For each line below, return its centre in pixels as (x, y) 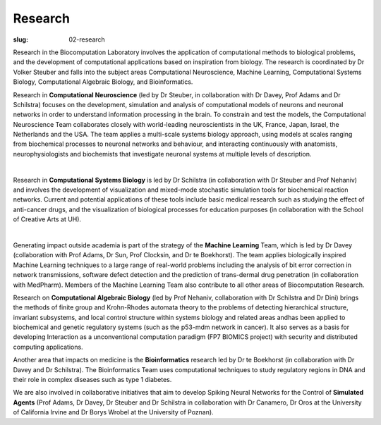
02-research (87, 39)
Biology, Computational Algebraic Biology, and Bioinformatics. (103, 82)
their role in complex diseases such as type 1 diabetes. (92, 380)
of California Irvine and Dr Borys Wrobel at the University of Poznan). (114, 412)
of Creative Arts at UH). (47, 219)
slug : (20, 39)
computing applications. (48, 347)
